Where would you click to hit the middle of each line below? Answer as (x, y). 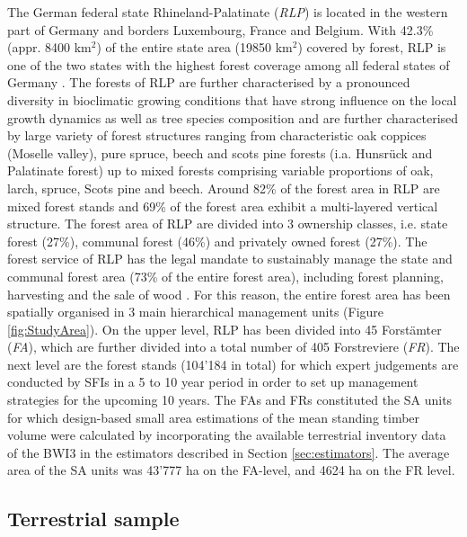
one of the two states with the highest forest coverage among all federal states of (229, 64)
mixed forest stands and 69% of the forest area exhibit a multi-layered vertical (223, 206)
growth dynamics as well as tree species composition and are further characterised (233, 117)
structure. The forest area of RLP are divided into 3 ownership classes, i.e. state (228, 224)
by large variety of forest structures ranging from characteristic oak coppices (217, 135)
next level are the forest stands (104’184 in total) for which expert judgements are (233, 364)
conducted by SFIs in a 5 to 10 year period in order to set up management (213, 382)
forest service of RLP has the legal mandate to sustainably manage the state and (230, 259)
